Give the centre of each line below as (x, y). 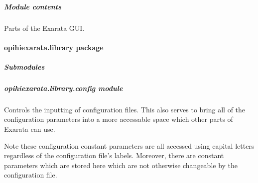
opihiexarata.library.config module (64, 88)
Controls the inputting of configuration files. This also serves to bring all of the (125, 109)
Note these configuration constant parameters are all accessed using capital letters (129, 145)
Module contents (33, 6)
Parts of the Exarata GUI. (44, 28)
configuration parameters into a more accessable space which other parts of (119, 119)
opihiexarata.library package (54, 47)
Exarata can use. (30, 129)
